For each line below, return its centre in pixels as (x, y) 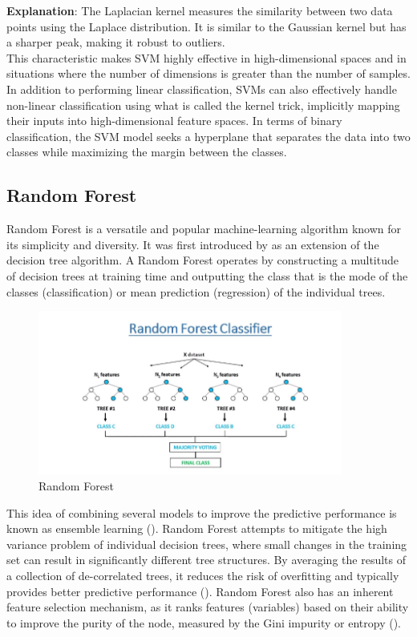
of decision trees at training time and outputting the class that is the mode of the (207, 275)
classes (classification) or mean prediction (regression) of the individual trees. (196, 291)
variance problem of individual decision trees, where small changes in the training (207, 544)
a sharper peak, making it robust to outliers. (116, 42)
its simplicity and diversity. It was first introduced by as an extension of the (193, 244)
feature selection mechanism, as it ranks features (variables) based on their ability (208, 607)
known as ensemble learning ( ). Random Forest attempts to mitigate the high (197, 528)
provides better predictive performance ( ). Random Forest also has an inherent (200, 591)
